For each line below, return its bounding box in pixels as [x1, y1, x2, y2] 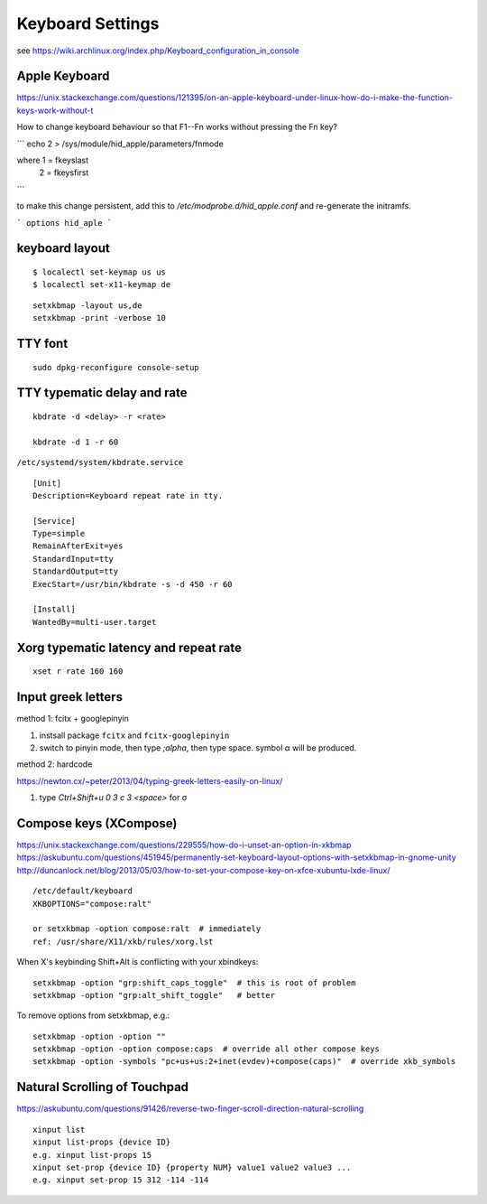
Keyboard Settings [16, 14, 160, 33]
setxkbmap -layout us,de [32, 300, 142, 311]
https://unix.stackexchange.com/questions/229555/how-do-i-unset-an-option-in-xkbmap [16, 840, 352, 850]
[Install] [32, 604, 76, 614]
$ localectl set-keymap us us [32, 266, 167, 277]
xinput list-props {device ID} [32, 1137, 171, 1147]
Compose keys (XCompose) [16, 816, 178, 831]
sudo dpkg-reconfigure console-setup [32, 362, 200, 372]
